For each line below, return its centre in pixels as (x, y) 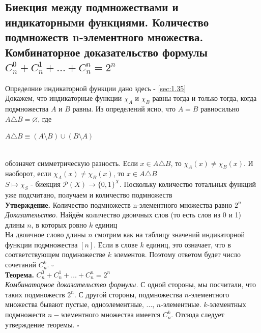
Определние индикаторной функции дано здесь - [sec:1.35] (96, 88)
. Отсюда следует (198, 314)
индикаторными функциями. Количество (107, 22)
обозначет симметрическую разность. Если (71, 163)
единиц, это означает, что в (188, 244)
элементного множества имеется (111, 314)
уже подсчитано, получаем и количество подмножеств (89, 194)
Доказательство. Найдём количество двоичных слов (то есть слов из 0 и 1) (123, 215)
